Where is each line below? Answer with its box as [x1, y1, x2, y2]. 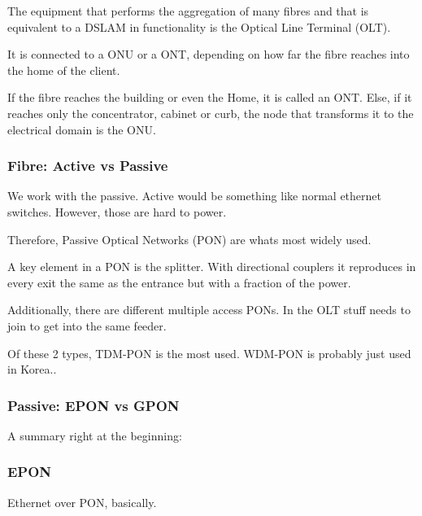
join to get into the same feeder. [7, 317, 167, 334]
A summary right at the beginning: [7, 426, 182, 444]
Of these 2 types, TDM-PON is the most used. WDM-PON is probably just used [7, 344, 411, 361]
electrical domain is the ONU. [7, 120, 156, 138]
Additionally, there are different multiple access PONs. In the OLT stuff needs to [7, 301, 411, 318]
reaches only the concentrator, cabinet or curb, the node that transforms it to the [7, 104, 414, 121]
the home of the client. [7, 61, 120, 78]
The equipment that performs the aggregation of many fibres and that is [7, 2, 369, 19]
